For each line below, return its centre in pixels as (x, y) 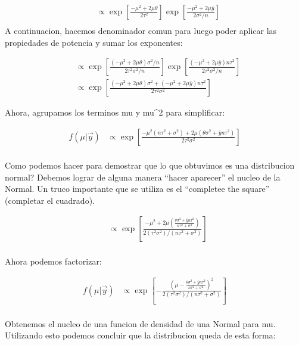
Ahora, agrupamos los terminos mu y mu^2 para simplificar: (115, 112)
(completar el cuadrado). (50, 200)
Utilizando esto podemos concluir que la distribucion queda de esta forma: (140, 335)
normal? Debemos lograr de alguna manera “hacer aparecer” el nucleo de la (143, 177)
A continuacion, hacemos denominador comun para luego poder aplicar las (141, 31)
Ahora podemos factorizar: (53, 261)
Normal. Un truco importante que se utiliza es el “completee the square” (137, 189)
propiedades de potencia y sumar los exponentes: (94, 42)
